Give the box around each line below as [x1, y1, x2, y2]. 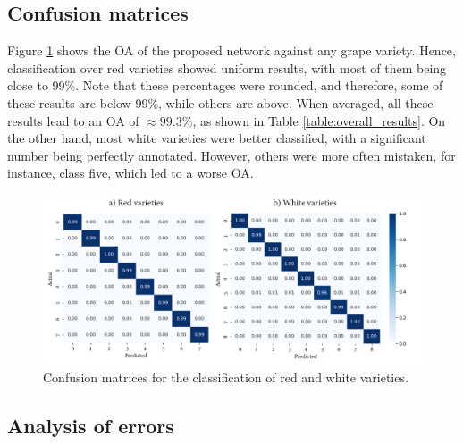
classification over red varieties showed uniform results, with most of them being [7, 58, 447, 77]
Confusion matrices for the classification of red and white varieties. [43, 368, 408, 387]
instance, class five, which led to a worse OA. [7, 163, 254, 182]
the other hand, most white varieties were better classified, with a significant [7, 129, 426, 147]
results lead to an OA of [7, 111, 139, 130]
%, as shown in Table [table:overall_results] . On [181, 111, 446, 130]
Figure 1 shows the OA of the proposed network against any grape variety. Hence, [7, 41, 456, 60]
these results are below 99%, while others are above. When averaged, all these [7, 93, 434, 112]
